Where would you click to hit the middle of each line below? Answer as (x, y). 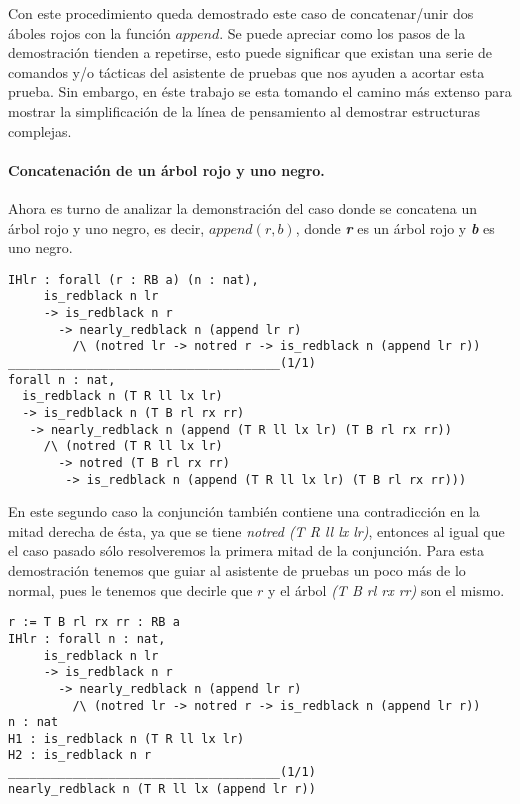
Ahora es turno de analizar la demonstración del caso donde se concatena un (243, 207)
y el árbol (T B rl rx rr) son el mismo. (386, 589)
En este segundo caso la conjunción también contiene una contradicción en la (244, 511)
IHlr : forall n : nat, (87, 638)
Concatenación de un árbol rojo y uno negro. (166, 169)
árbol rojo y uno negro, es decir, (106, 227)
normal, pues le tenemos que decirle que (130, 589)
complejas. (40, 130)
